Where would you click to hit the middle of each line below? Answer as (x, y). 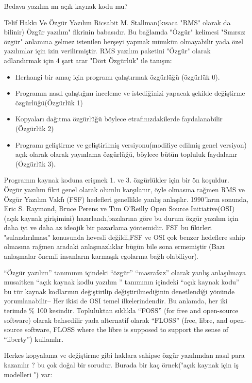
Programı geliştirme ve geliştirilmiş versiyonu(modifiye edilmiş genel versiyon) (131, 144)
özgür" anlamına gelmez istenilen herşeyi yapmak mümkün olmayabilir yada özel (124, 41)
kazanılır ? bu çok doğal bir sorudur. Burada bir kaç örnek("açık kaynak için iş (121, 365)
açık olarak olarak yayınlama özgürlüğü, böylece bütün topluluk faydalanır (126, 154)
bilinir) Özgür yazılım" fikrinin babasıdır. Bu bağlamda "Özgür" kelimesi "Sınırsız (125, 32)
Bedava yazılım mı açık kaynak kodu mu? (66, 6)
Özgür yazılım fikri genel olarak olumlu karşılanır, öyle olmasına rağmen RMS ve (125, 189)
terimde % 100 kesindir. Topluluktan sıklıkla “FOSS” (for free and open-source (121, 310)
